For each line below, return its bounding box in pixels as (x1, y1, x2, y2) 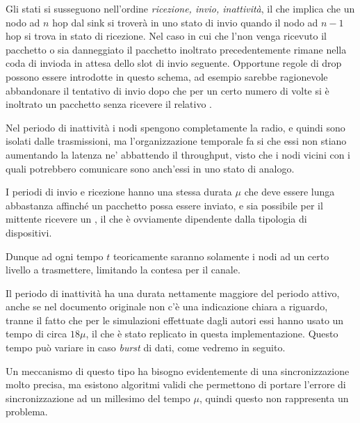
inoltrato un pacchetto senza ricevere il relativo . (6, 97, 212, 111)
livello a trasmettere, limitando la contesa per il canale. (6, 262, 240, 277)
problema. (6, 404, 48, 419)
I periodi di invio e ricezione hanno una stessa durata (6, 184, 232, 199)
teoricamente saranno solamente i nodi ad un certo (113, 248, 329, 263)
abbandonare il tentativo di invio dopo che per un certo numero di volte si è (6, 83, 329, 97)
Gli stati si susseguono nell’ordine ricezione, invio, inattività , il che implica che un (6, 1, 355, 15)
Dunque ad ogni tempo (6, 248, 104, 263)
